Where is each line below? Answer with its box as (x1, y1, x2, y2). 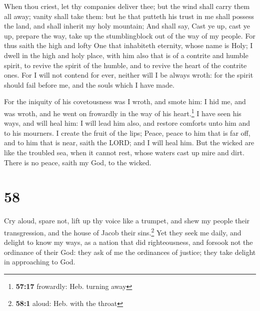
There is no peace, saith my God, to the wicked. (4, 157, 151, 167)
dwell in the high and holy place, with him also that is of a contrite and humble (4, 50, 248, 60)
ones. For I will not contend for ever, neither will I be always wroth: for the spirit (4, 70, 253, 80)
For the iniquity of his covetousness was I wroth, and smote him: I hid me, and (4, 96, 246, 107)
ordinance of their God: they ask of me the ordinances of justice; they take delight (4, 246, 256, 257)
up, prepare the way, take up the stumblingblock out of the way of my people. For (4, 30, 255, 41)
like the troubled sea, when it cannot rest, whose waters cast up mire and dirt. (4, 147, 244, 157)
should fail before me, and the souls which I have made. (4, 79, 174, 90)
